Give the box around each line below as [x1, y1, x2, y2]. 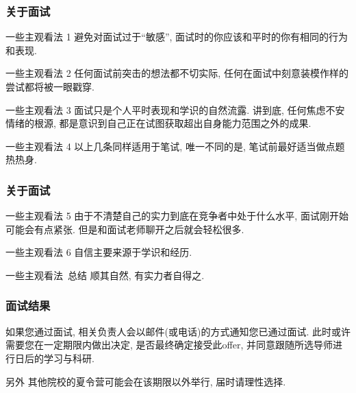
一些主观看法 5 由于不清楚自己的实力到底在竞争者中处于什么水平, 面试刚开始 [5, 209, 348, 223]
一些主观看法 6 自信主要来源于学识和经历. [5, 245, 192, 259]
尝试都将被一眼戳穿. [5, 80, 94, 93]
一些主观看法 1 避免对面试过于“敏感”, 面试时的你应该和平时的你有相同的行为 [5, 29, 348, 44]
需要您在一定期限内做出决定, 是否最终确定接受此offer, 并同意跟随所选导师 [5, 337, 333, 352]
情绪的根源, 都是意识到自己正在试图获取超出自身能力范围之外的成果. [5, 116, 311, 130]
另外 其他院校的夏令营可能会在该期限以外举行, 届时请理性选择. [5, 374, 286, 388]
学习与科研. [43, 350, 94, 365]
